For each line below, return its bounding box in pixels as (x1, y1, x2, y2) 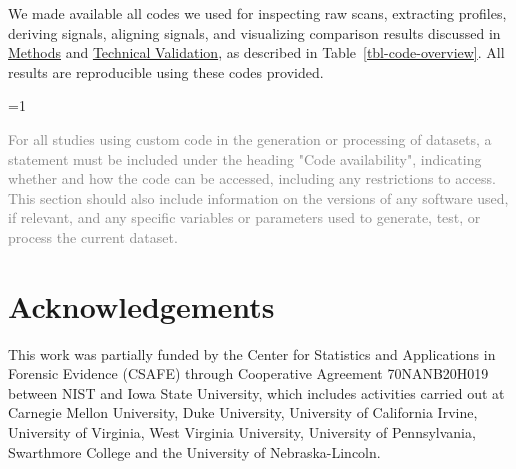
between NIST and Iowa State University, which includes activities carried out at (8, 382, 505, 403)
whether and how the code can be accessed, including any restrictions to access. (8, 168, 496, 189)
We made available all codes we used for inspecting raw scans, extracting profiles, (8, 3, 507, 23)
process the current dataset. (8, 226, 178, 247)
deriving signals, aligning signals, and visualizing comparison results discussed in (8, 22, 501, 43)
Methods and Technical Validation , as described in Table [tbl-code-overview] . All (8, 42, 505, 63)
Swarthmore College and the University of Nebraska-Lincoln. (8, 441, 381, 462)
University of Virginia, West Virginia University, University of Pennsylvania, (8, 422, 476, 443)
